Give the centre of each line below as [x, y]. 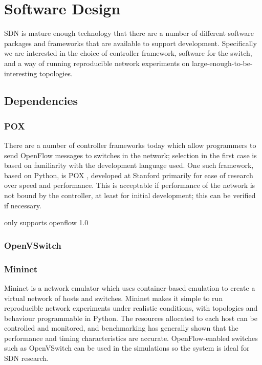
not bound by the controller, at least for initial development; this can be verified [130, 195]
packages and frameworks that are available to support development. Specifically [130, 43]
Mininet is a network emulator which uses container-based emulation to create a [130, 287]
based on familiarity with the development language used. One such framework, [129, 165]
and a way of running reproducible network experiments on [97, 63]
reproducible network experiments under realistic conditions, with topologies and [131, 308]
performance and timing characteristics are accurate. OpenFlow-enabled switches [131, 338]
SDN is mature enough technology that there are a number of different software [129, 33]
